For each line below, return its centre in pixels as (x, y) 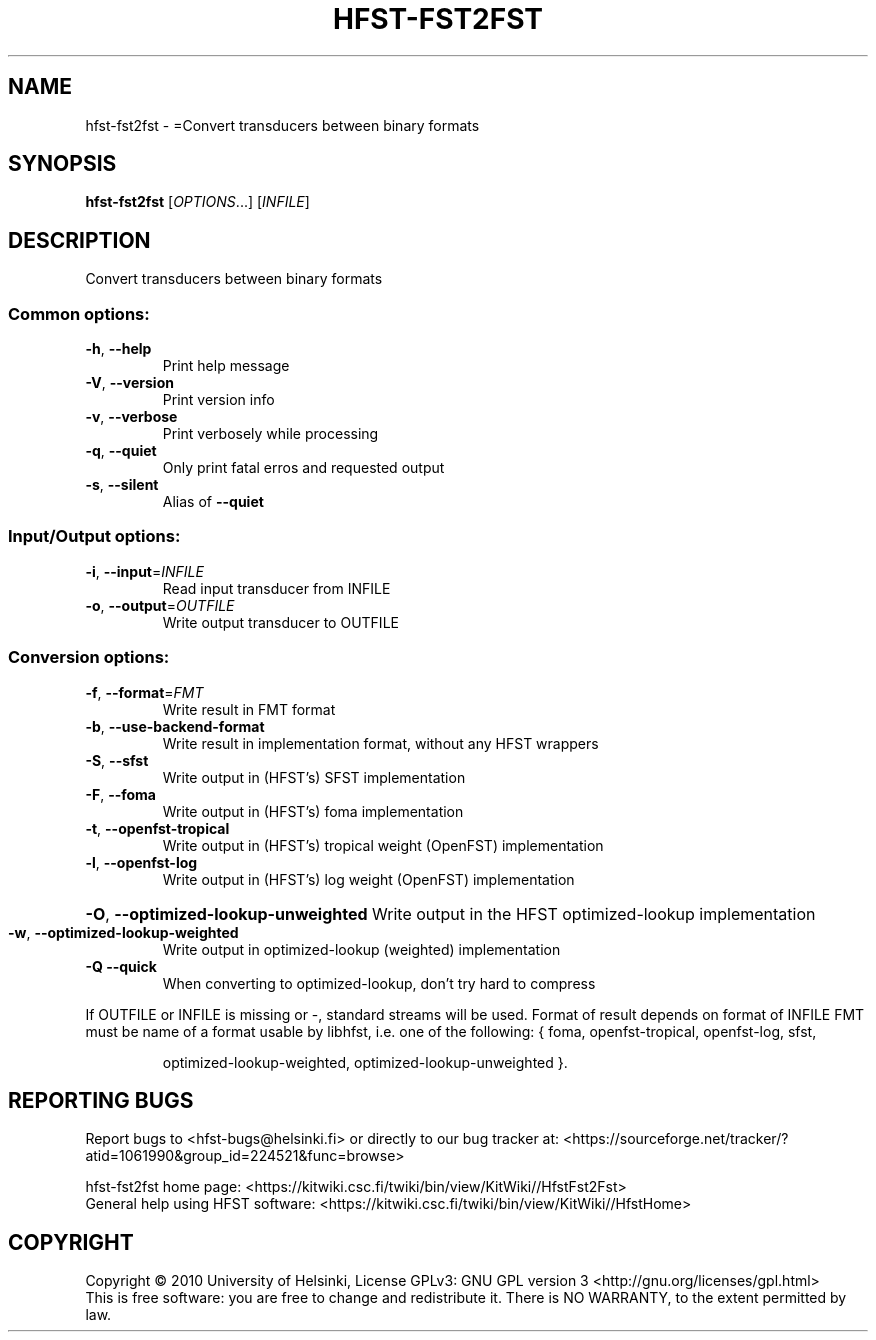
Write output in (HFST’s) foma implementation (313, 811)
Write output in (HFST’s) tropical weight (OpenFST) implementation (383, 845)
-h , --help (118, 349)
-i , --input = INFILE (144, 571)
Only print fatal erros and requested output (303, 468)
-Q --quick (121, 966)
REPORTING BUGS (101, 1100)
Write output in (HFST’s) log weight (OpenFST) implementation (368, 879)
